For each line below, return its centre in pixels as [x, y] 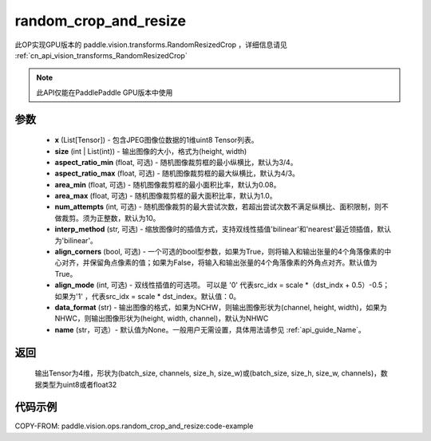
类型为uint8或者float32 [79, 384]
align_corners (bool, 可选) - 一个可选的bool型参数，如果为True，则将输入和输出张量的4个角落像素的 [219, 252]
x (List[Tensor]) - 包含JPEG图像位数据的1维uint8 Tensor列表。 [156, 140]
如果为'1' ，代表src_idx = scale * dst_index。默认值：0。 [148, 296]
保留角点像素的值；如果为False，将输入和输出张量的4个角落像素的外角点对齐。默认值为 [233, 262]
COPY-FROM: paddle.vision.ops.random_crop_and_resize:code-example [134, 426]
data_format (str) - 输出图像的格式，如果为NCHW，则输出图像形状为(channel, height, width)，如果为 [221, 307]
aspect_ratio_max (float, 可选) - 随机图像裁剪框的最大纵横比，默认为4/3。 [177, 173]
